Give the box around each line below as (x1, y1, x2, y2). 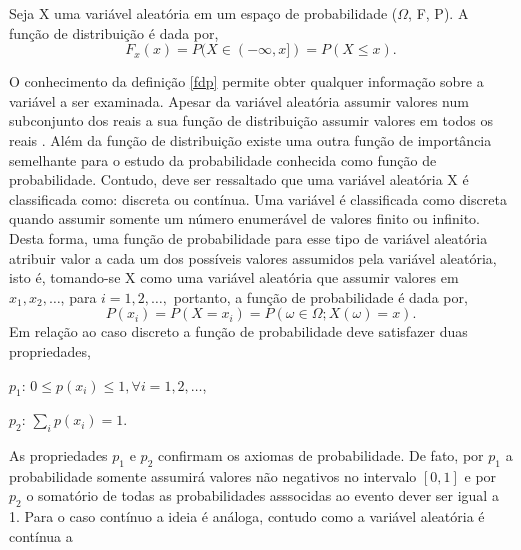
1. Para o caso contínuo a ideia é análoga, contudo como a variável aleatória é (9, 506, 485, 527)
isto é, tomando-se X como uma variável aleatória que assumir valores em (9, 267, 459, 288)
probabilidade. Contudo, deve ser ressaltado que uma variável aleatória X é (9, 169, 469, 190)
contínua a (9, 525, 73, 546)
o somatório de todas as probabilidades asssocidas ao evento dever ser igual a (26, 485, 499, 506)
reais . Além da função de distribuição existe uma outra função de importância (9, 129, 492, 150)
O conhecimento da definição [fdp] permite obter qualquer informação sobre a (9, 71, 484, 92)
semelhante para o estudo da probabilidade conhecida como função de (9, 149, 437, 170)
